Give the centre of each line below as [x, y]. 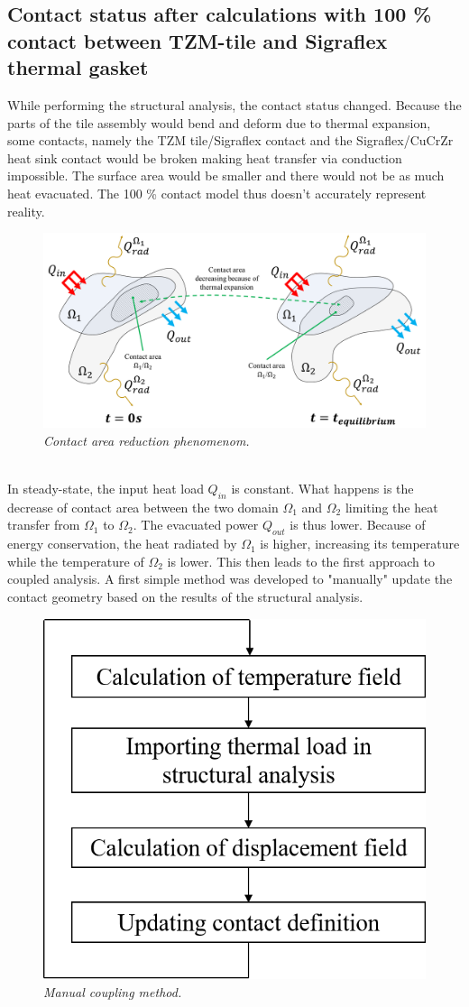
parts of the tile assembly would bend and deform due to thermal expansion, [219, 122]
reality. [26, 211]
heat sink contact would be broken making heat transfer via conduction [205, 157]
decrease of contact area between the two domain [143, 507]
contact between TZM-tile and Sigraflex [198, 40]
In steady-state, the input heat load [106, 489]
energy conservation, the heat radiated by [122, 544]
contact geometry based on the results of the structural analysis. [185, 597]
